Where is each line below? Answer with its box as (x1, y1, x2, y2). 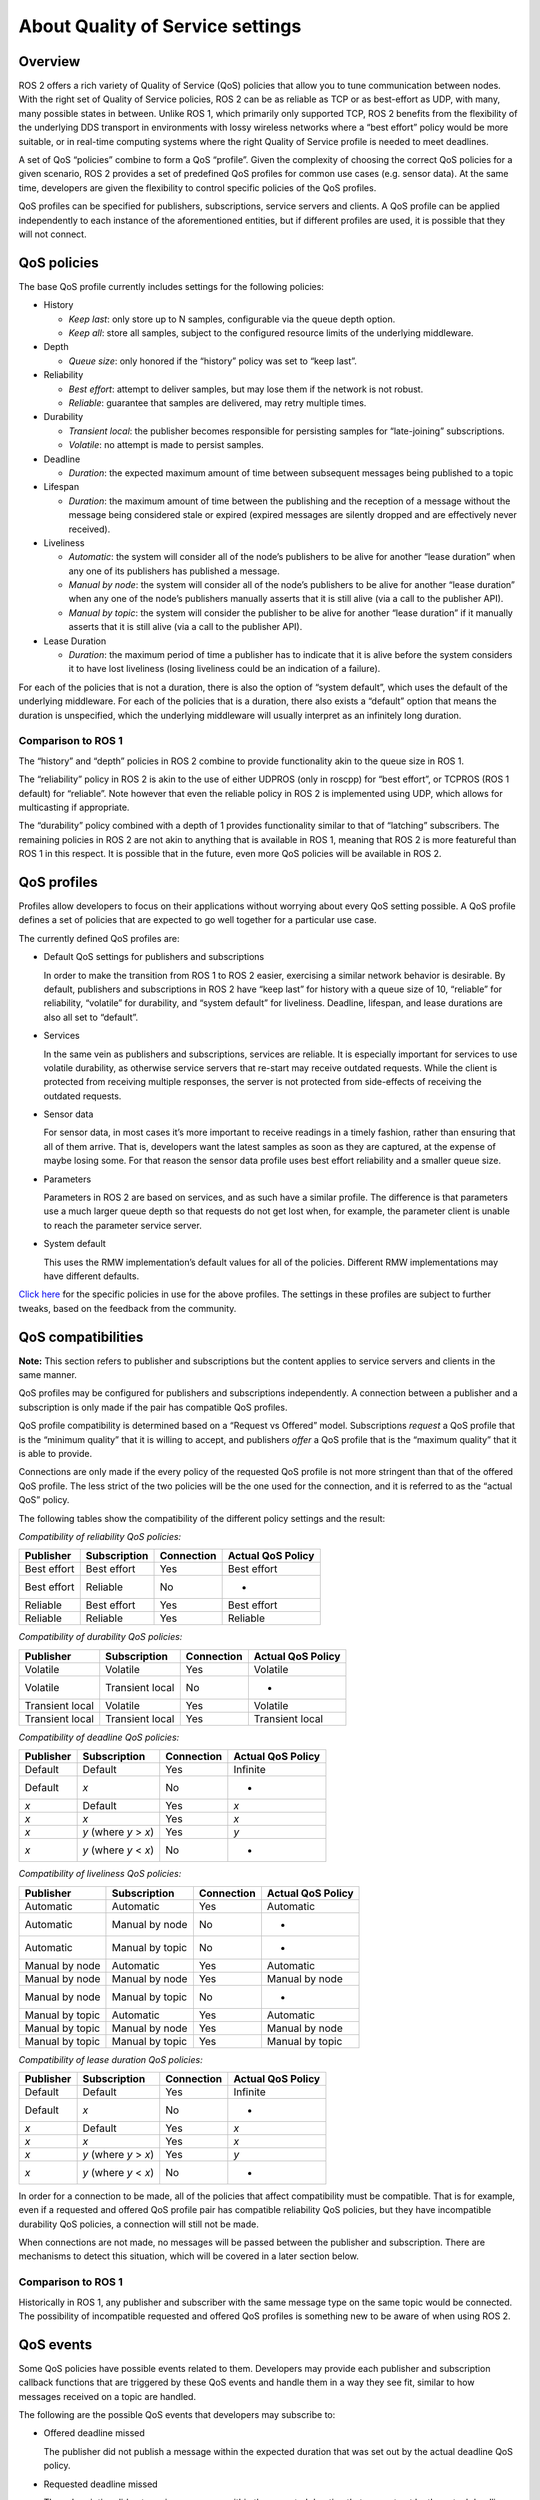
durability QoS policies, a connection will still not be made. (18, 2218, 259, 2230)
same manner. (18, 1369, 77, 1381)
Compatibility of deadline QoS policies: (18, 1731, 180, 1743)
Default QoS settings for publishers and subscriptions (43, 951, 265, 963)
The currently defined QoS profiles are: (18, 932, 180, 944)
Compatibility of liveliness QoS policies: (18, 1868, 182, 1880)
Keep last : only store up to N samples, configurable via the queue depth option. (68, 313, 396, 325)
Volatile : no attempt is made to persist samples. (68, 439, 264, 451)
